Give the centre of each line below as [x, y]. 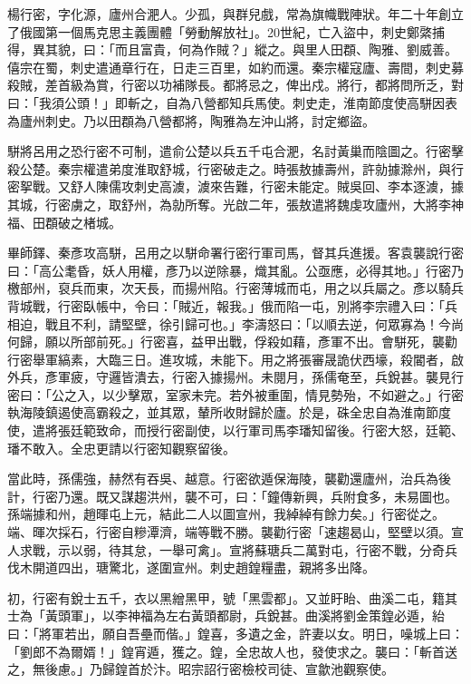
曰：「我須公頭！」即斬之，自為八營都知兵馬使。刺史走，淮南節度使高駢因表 [232, 102]
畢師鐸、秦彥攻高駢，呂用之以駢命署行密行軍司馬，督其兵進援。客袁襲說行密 [235, 253]
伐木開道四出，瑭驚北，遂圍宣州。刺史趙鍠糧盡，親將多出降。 [191, 567]
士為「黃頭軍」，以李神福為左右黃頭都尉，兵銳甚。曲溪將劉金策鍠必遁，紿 [226, 616]
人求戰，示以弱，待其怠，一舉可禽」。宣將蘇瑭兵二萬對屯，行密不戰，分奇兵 [232, 549]
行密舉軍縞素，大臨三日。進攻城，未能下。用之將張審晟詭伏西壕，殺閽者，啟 [235, 359]
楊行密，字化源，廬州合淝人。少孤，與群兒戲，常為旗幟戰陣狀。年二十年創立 [235, 14]
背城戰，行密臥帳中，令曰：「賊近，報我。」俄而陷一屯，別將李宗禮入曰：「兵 [232, 305]
